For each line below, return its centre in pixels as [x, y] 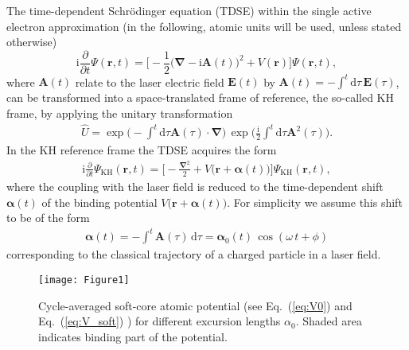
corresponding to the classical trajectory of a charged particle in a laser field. [194, 254]
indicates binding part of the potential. [133, 336]
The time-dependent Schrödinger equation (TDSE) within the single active [189, 10]
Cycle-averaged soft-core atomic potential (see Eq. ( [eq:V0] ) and [195, 305]
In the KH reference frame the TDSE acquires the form [142, 150]
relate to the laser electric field [150, 82]
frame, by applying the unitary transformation [120, 113]
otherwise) [32, 42]
